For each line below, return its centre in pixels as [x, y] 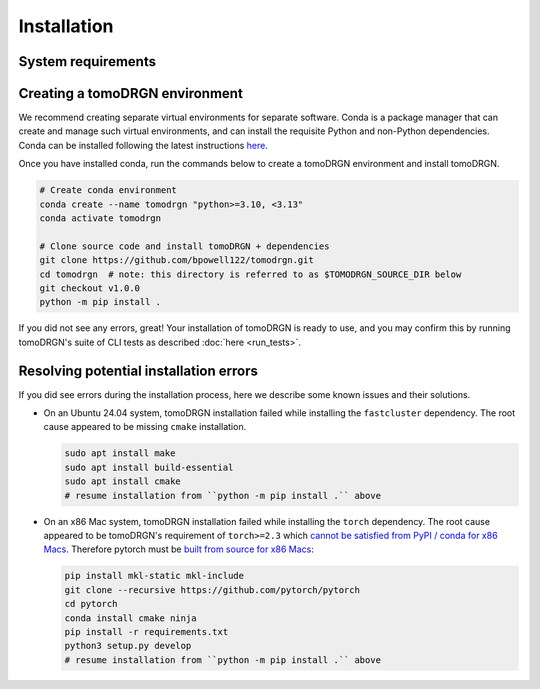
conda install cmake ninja [130, 618]
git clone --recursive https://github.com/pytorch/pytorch [212, 589]
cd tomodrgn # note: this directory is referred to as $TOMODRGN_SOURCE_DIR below [250, 274]
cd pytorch [91, 604]
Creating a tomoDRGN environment [131, 93]
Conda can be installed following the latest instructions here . [143, 145]
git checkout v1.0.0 [89, 288]
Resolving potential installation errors [138, 370]
